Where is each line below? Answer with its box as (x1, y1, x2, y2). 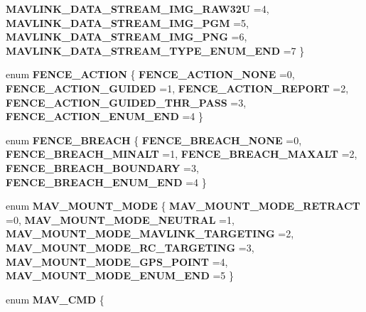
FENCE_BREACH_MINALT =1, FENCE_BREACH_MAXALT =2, (6, 146, 357, 161)
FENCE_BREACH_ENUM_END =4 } (6, 174, 207, 189)
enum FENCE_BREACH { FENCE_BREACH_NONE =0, (6, 132, 302, 147)
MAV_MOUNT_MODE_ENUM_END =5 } (6, 268, 234, 283)
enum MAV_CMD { (6, 291, 104, 306)
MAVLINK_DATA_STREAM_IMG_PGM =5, (6, 15, 249, 30)
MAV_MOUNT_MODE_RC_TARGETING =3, (6, 240, 254, 254)
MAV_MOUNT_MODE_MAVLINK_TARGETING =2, (6, 226, 294, 241)
